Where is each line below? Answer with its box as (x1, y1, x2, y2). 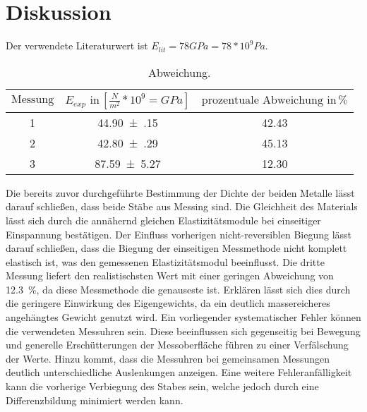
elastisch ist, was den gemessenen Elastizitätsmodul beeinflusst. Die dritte (6, 254, 325, 269)
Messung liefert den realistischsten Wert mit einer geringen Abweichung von (6, 268, 334, 283)
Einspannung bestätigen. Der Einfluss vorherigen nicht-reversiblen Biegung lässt (6, 226, 351, 241)
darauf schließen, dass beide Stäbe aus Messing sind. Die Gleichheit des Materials (6, 199, 358, 214)
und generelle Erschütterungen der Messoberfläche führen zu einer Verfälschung (6, 337, 349, 352)
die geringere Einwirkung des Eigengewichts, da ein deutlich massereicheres (6, 296, 330, 310)
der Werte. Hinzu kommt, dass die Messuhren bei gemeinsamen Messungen (6, 351, 330, 365)
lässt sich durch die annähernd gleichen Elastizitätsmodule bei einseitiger (6, 212, 321, 227)
